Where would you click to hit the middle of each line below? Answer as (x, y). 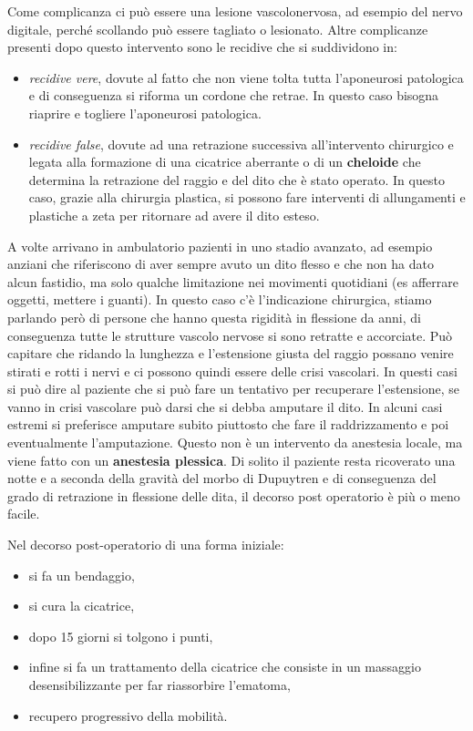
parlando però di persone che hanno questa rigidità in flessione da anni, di (214, 317)
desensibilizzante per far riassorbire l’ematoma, (159, 685)
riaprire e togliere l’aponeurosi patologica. (145, 113)
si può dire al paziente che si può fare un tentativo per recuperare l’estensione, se (234, 389)
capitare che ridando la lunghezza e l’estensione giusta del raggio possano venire (231, 353)
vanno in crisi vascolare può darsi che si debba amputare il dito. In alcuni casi (225, 406)
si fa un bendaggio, (82, 575)
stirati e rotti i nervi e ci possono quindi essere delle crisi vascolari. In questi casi (232, 371)
